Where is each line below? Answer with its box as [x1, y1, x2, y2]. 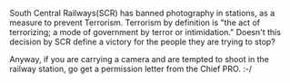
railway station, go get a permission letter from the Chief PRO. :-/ [9, 63, 253, 74]
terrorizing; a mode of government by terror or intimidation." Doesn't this [9, 27, 282, 37]
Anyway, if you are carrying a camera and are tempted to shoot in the [9, 54, 270, 64]
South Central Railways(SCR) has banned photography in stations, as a [9, 8, 275, 18]
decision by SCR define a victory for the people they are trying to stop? [9, 36, 275, 47]
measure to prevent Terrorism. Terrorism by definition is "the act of [9, 17, 261, 28]
